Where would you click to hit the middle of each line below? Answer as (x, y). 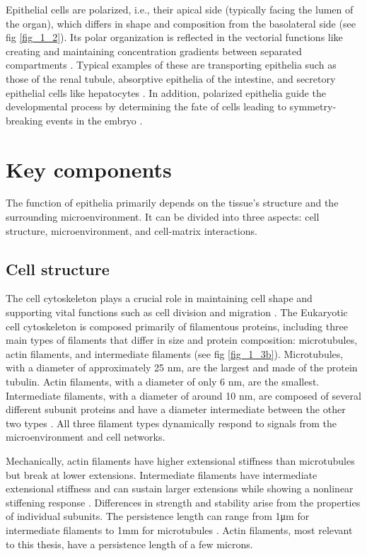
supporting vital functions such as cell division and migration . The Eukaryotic (177, 312)
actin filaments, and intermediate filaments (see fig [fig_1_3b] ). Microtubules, (175, 353)
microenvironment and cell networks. (86, 437)
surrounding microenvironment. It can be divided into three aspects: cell (163, 217)
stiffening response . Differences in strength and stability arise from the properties (183, 502)
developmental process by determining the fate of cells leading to (146, 106)
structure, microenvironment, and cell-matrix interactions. (132, 230)
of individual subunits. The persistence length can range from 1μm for (158, 516)
